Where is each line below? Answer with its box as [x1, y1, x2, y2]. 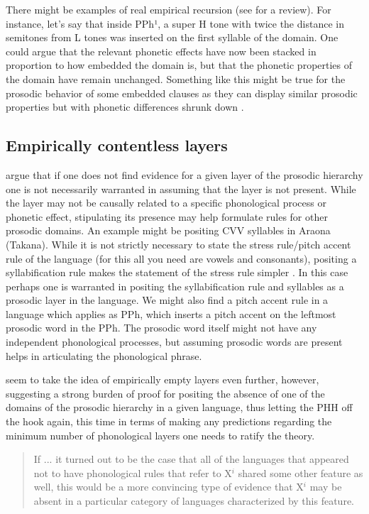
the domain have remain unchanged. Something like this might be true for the [6, 71, 346, 86]
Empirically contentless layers [6, 134, 228, 156]
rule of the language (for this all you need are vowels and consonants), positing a [6, 251, 357, 266]
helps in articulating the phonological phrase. [6, 348, 202, 363]
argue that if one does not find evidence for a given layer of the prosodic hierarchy [6, 167, 363, 182]
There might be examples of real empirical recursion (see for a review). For [6, 2, 331, 16]
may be [309, 479, 342, 494]
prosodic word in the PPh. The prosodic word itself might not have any [6, 320, 317, 335]
